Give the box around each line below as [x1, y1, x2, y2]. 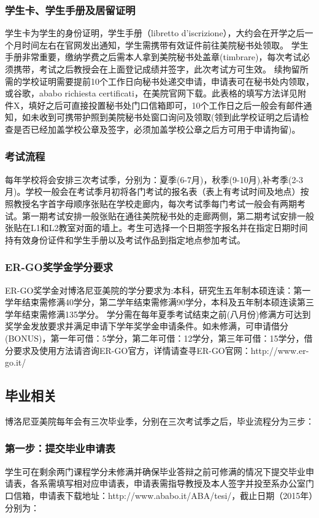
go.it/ [5, 356, 26, 369]
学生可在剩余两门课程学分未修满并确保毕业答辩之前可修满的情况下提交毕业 [5, 465, 306, 477]
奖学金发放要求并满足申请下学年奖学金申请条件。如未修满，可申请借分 [5, 320, 288, 332]
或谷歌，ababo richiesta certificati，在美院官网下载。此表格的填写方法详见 [5, 87, 298, 100]
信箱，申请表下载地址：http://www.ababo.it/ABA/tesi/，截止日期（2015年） [13, 489, 313, 501]
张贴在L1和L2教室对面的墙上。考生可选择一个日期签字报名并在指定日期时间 [5, 221, 308, 234]
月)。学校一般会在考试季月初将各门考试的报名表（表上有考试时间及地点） [5, 185, 301, 198]
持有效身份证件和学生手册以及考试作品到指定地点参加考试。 [5, 233, 245, 246]
